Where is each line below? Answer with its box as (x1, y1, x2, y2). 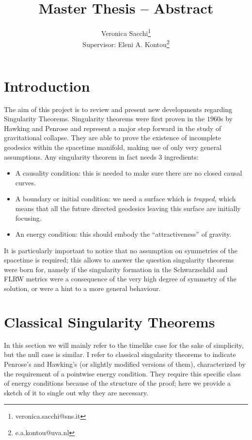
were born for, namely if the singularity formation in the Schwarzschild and (4, 264, 228, 274)
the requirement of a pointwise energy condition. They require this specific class (4, 368, 241, 378)
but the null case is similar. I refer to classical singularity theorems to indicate (4, 349, 236, 359)
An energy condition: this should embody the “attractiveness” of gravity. (15, 229, 232, 239)
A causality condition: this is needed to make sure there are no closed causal (15, 168, 242, 178)
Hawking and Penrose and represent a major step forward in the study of (4, 123, 221, 133)
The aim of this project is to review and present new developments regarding (4, 104, 233, 114)
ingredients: (164, 151, 199, 162)
